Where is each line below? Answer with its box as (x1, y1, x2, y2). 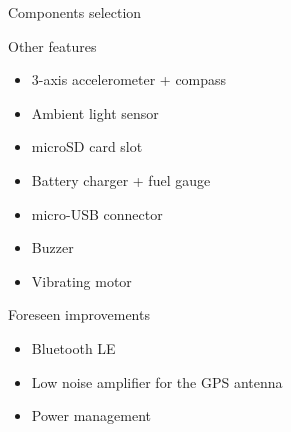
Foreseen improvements (8, 304, 150, 325)
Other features (8, 35, 97, 56)
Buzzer (31, 237, 74, 258)
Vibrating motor (31, 270, 132, 291)
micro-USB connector (31, 203, 163, 224)
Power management (31, 405, 152, 426)
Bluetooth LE (31, 337, 116, 358)
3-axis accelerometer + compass (31, 69, 227, 90)
